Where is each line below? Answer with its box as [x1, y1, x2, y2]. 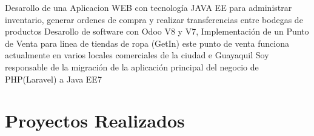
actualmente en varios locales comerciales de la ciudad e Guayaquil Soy [5, 49, 269, 61]
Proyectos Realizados [5, 108, 185, 133]
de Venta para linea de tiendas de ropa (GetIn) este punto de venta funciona [5, 36, 289, 49]
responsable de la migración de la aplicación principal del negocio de [5, 60, 259, 73]
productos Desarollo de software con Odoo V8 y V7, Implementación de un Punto [5, 25, 309, 38]
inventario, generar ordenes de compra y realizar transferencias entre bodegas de [5, 13, 303, 25]
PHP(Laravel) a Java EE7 [5, 72, 102, 85]
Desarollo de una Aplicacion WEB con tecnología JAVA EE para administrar [5, 1, 292, 13]
